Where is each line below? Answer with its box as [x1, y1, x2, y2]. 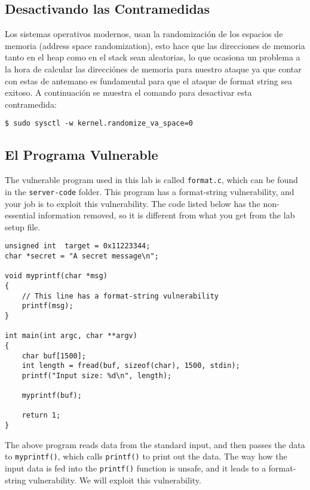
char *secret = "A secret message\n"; [5, 251, 159, 260]
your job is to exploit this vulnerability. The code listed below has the [5, 197, 260, 209]
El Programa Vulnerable [5, 145, 158, 164]
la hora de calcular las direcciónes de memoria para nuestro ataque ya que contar [5, 62, 302, 75]
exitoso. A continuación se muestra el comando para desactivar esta [5, 86, 252, 99]
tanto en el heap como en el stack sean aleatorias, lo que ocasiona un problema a [5, 51, 300, 63]
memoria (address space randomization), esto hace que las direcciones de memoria [5, 39, 305, 51]
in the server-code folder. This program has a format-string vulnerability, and [5, 185, 294, 197]
